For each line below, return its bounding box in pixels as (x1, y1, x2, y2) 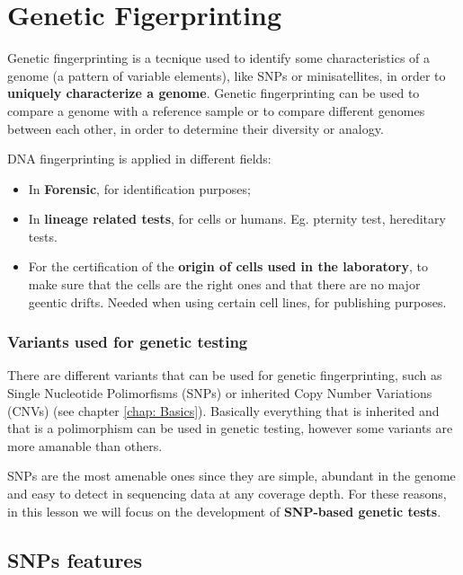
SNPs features (7, 545, 142, 573)
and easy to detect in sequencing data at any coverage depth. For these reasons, (7, 484, 447, 503)
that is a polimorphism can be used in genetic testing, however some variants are (7, 419, 453, 438)
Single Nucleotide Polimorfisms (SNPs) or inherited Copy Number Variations (7, 384, 432, 402)
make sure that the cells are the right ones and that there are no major (28, 275, 421, 294)
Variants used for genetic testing (7, 331, 248, 353)
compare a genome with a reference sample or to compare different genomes (7, 101, 425, 119)
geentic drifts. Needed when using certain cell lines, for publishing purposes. (28, 292, 447, 311)
